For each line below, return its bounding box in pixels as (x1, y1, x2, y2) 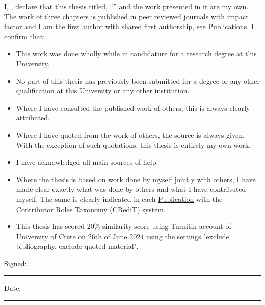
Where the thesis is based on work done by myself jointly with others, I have (16, 173, 256, 184)
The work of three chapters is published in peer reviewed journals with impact (4, 11, 249, 21)
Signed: (4, 258, 27, 268)
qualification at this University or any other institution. (16, 85, 190, 96)
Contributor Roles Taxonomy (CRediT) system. (16, 204, 166, 214)
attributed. (16, 112, 50, 123)
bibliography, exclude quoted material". (16, 241, 139, 251)
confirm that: (4, 31, 45, 41)
